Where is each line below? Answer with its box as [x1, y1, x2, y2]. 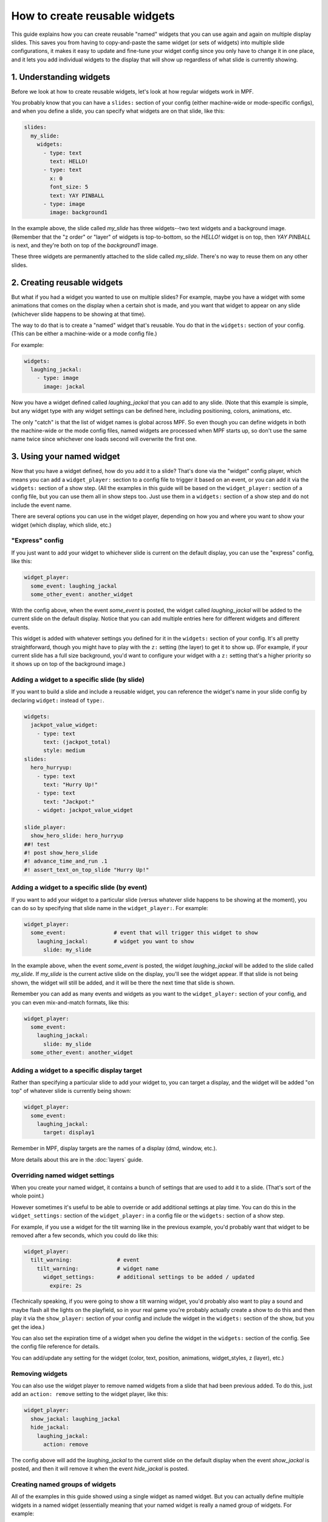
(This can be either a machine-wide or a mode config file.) [11, 330, 157, 337]
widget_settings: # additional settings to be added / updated [43, 1274, 255, 1281]
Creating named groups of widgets [11, 1480, 117, 1489]
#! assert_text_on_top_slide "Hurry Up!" [24, 866, 149, 873]
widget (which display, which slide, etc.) [11, 521, 112, 528]
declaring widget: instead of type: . [11, 696, 104, 704]
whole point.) [11, 1192, 44, 1199]
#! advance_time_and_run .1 [24, 858, 108, 864]
